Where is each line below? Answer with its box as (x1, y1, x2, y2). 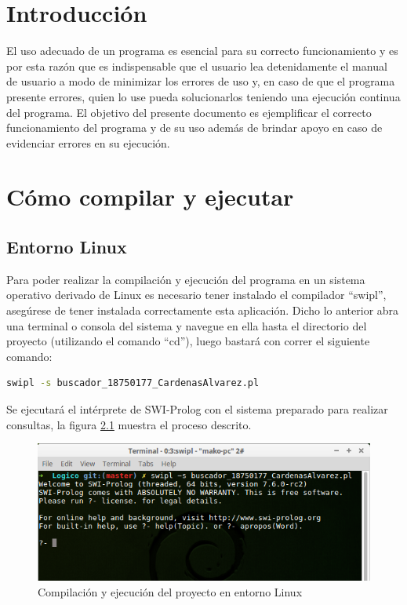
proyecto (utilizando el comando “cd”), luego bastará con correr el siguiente (6, 333, 370, 349)
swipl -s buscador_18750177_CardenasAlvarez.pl (6, 377, 260, 389)
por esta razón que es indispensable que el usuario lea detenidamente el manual (6, 57, 387, 74)
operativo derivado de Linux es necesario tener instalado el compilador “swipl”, (6, 286, 387, 303)
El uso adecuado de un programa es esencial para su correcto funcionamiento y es (6, 42, 398, 59)
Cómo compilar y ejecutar (6, 180, 294, 213)
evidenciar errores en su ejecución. (6, 134, 170, 151)
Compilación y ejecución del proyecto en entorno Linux (38, 583, 303, 600)
